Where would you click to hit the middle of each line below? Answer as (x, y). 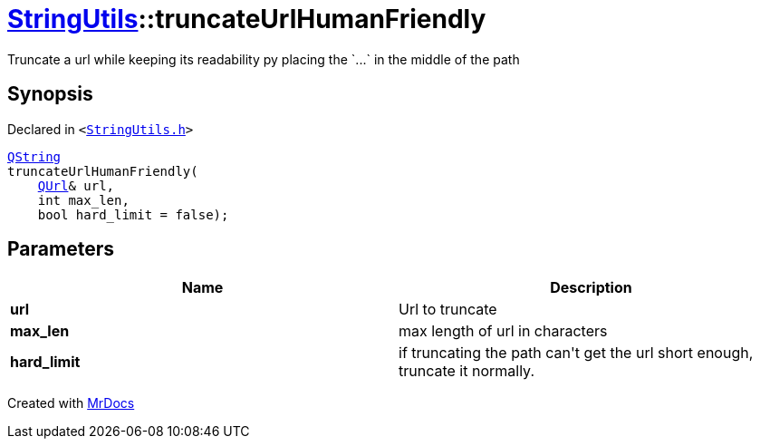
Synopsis (50, 94)
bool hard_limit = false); (133, 214)
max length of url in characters (503, 331)
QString (34, 156)
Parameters (61, 249)
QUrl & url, (76, 185)
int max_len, (83, 200)
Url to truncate (448, 310)
